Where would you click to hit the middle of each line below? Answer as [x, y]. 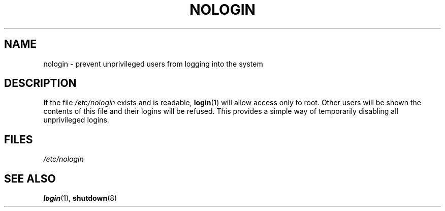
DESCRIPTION [40, 83]
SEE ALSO [30, 178]
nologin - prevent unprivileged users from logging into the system [153, 64]
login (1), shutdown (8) [80, 198]
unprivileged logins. [76, 120]
